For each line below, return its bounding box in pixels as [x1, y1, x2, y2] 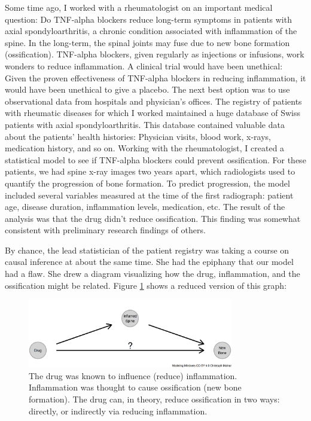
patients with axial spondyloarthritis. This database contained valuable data [5, 118, 285, 130]
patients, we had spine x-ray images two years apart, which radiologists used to [5, 165, 295, 178]
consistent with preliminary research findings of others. [5, 224, 206, 236]
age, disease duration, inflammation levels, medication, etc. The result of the [5, 200, 285, 213]
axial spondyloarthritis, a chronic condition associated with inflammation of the [5, 25, 297, 37]
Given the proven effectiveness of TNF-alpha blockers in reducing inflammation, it [5, 71, 306, 84]
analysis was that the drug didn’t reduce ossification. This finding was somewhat [5, 212, 301, 224]
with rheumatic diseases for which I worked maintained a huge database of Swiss [5, 106, 301, 119]
